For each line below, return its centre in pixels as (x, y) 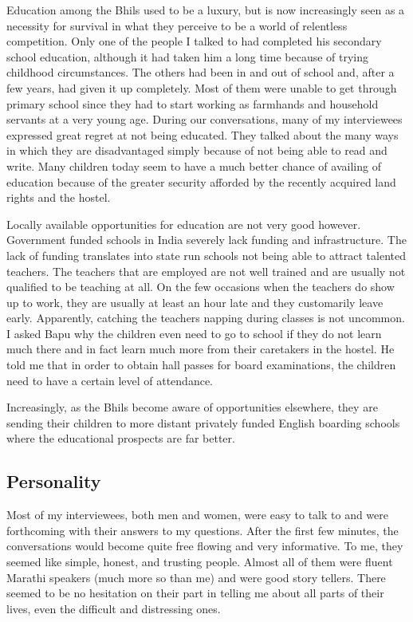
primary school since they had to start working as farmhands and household (193, 103)
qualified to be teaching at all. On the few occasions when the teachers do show (201, 287)
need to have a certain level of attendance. (110, 380)
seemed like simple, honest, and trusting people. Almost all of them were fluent (200, 562)
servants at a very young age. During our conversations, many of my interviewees (205, 119)
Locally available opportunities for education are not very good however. (184, 224)
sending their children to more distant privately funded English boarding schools (203, 422)
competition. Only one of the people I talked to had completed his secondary (194, 41)
